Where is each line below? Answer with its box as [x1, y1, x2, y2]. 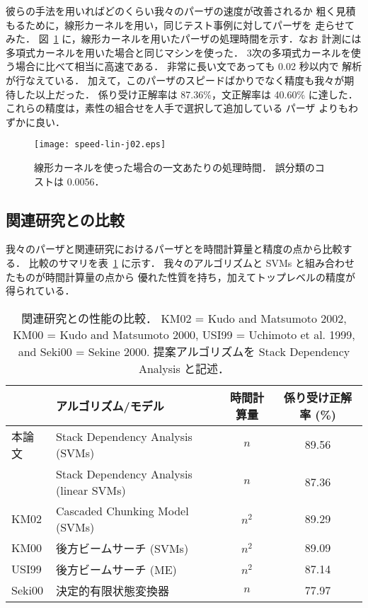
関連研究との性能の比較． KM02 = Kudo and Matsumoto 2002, [21, 309, 347, 326]
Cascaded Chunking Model [55, 502, 189, 519]
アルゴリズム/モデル [55, 397, 164, 414]
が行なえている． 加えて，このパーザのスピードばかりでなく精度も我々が [6, 72, 345, 87]
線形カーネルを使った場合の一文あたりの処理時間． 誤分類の [34, 160, 315, 174]
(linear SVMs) [55, 481, 126, 498]
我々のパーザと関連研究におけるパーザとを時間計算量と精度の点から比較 [6, 241, 343, 256]
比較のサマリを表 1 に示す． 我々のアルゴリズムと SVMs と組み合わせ [28, 255, 355, 270]
